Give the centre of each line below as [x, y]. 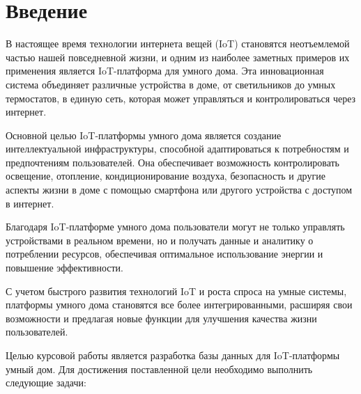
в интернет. [30, 203]
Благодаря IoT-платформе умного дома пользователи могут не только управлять [175, 227]
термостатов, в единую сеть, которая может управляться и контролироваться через [181, 98]
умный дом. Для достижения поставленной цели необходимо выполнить [159, 369]
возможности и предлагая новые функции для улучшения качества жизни [161, 318]
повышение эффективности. [64, 268]
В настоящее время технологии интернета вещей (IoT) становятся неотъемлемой [178, 44]
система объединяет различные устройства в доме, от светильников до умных [171, 84]
